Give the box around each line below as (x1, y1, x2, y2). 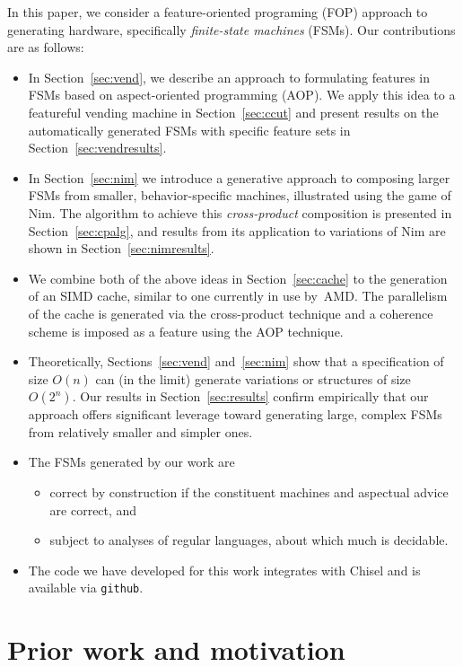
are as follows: (7, 38, 84, 57)
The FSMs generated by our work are (28, 452, 235, 471)
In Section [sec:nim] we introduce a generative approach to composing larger (28, 168, 450, 187)
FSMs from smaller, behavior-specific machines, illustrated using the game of (28, 186, 451, 205)
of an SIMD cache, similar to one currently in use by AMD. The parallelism (28, 286, 448, 305)
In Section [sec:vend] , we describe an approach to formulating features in (28, 67, 431, 86)
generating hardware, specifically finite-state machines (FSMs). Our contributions (7, 20, 456, 39)
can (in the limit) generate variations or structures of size (95, 369, 411, 388)
